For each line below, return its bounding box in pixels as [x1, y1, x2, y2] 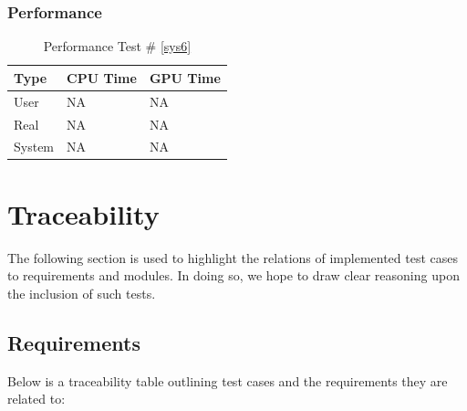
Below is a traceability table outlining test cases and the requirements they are [7, 371, 448, 390]
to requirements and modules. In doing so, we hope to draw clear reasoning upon [7, 266, 460, 285]
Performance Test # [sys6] [43, 37, 192, 56]
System [14, 137, 55, 156]
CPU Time [67, 68, 137, 87]
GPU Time [149, 68, 221, 87]
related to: [7, 389, 66, 408]
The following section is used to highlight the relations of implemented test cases [7, 248, 459, 267]
